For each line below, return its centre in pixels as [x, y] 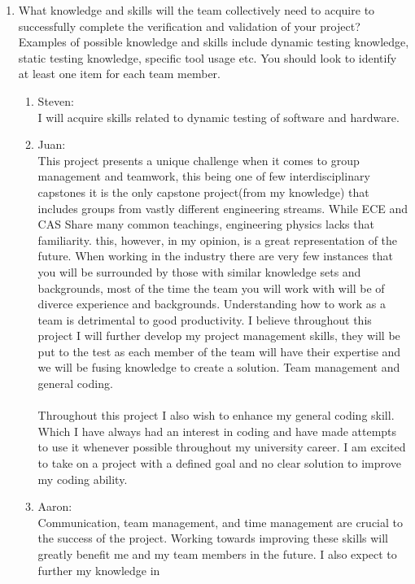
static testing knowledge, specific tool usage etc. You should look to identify [207, 57]
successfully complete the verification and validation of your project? [189, 26]
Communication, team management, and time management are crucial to [221, 522]
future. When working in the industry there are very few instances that [216, 256]
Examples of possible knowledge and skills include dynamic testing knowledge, [214, 42]
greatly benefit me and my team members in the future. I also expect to [217, 554]
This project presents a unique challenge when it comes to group [199, 160]
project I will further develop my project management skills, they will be [219, 336]
